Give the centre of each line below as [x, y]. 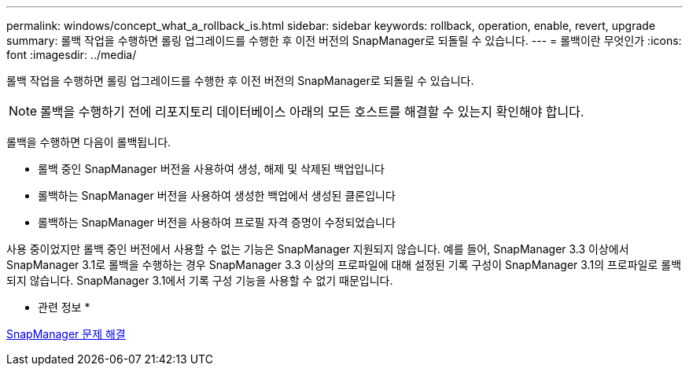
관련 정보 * [64, 307]
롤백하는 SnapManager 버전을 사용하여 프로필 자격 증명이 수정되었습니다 [217, 222]
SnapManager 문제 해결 [66, 334]
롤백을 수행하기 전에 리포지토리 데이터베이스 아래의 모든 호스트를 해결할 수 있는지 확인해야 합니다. [312, 112]
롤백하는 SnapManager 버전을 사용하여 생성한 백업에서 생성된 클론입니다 [217, 195]
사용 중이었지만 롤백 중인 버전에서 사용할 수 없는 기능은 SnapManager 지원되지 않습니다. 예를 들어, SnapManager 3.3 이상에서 [318, 249]
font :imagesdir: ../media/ [72, 55]
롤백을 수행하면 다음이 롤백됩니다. [89, 142]
